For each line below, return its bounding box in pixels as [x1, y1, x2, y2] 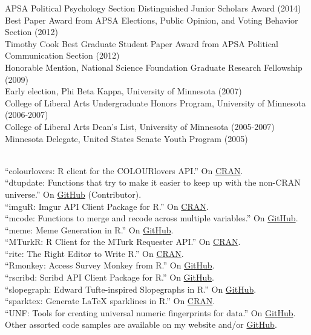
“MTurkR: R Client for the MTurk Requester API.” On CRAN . [5, 235, 241, 248]
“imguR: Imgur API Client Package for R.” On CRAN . [5, 200, 209, 212]
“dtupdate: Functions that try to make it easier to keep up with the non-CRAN [5, 176, 301, 189]
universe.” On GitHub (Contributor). [5, 187, 142, 200]
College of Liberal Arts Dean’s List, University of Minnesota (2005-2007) [5, 120, 275, 132]
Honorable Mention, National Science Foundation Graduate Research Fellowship [5, 60, 303, 73]
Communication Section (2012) [5, 49, 120, 62]
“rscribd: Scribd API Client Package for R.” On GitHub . [5, 271, 214, 284]
